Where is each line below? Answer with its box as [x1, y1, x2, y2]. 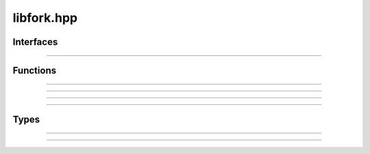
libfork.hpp [12, 10, 78, 25]
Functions [12, 65, 57, 76]
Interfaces [12, 36, 58, 48]
